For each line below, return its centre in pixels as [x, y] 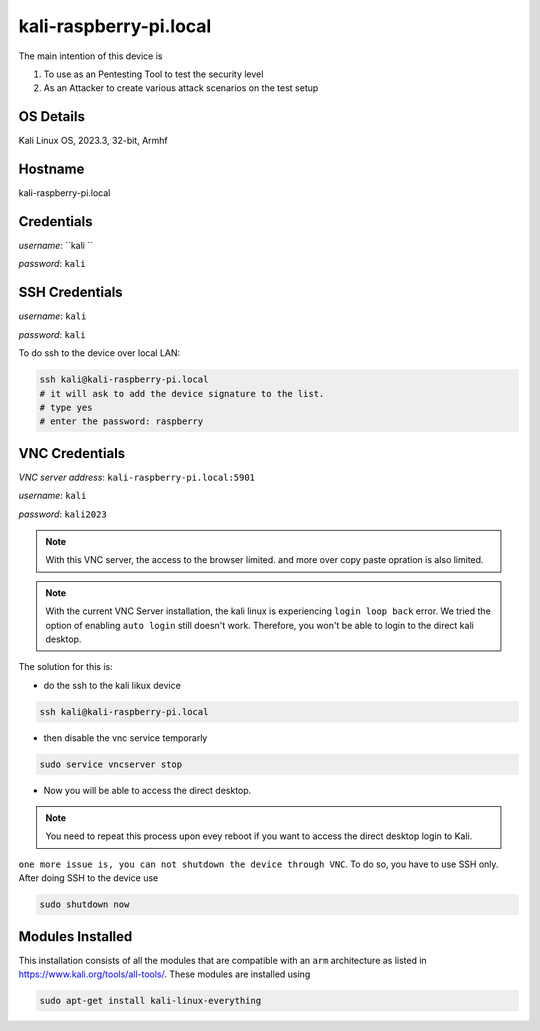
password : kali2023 [62, 514]
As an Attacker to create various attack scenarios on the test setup [181, 88]
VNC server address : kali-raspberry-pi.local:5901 [136, 477]
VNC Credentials [72, 453]
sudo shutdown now [84, 904]
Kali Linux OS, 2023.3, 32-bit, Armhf [93, 141]
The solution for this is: [66, 667]
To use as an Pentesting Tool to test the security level [153, 74]
